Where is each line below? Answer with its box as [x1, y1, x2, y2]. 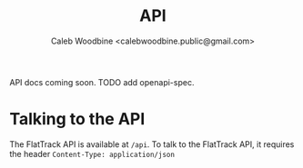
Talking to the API [9, 109, 146, 130]
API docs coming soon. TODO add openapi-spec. [9, 76, 195, 87]
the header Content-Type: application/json [9, 148, 176, 159]
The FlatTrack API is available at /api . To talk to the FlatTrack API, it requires [9, 138, 295, 150]
